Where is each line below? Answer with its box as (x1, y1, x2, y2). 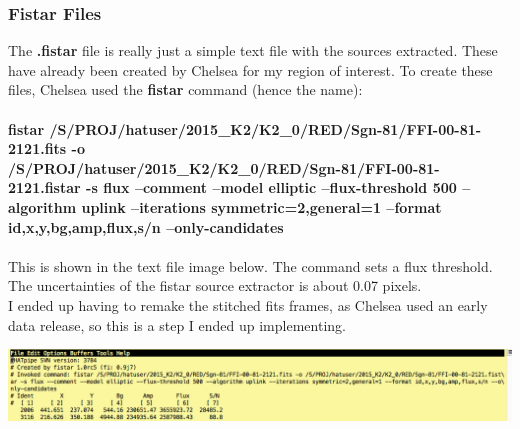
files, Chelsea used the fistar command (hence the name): (8, 79, 363, 100)
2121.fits (8, 138, 67, 159)
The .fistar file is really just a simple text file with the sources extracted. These (8, 40, 498, 61)
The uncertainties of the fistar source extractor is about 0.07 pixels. (8, 275, 422, 296)
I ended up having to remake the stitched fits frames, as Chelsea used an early (8, 294, 488, 315)
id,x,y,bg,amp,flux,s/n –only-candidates (8, 216, 284, 237)
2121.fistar (8, 177, 81, 198)
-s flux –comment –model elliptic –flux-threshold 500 (86, 177, 457, 198)
